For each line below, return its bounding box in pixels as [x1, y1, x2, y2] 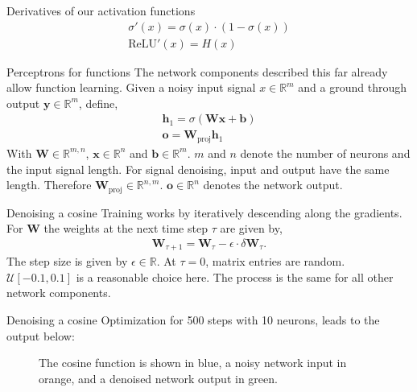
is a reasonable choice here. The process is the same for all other [76, 268, 394, 285]
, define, [78, 94, 118, 111]
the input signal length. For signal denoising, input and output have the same [6, 160, 390, 177]
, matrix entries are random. [205, 253, 345, 270]
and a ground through [298, 79, 407, 96]
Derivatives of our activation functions [6, 2, 196, 19]
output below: [6, 327, 75, 344]
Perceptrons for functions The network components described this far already [6, 63, 388, 80]
